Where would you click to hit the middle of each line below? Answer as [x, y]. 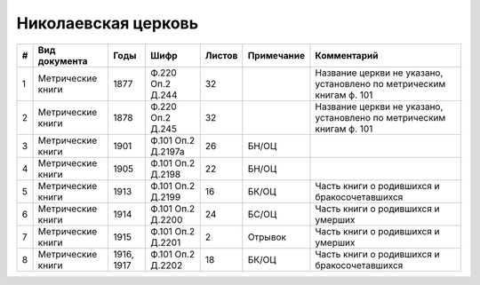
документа [63, 60]
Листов [221, 55]
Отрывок [267, 237]
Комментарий [347, 55]
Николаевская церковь [108, 23]
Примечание [276, 55]
